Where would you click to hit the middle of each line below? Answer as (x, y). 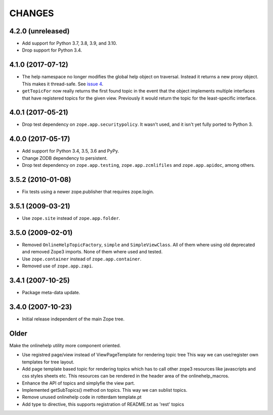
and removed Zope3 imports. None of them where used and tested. (92, 252)
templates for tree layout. (48, 362)
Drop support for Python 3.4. (52, 50)
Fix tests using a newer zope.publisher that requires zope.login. (88, 192)
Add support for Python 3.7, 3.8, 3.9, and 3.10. (70, 43)
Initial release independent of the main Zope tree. (73, 319)
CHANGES (32, 13)
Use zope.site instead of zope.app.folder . (71, 218)
